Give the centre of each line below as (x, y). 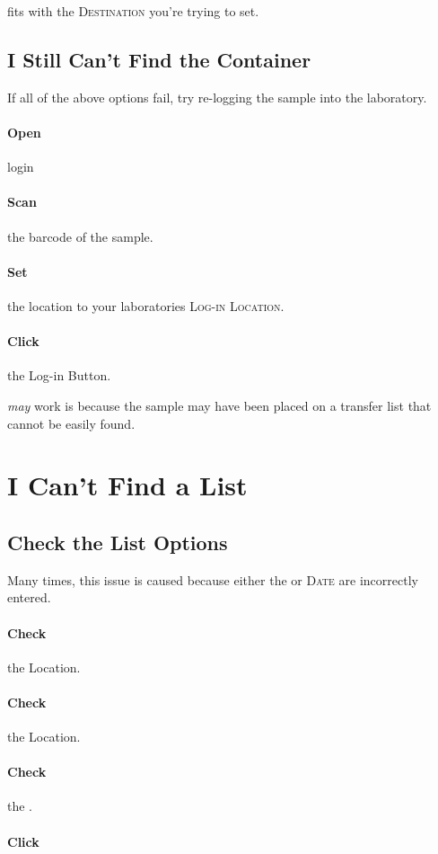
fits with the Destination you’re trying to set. (133, 11)
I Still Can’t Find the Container (159, 59)
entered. (29, 597)
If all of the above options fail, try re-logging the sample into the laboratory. (217, 97)
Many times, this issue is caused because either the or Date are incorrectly (213, 579)
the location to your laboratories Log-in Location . (146, 305)
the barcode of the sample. (80, 236)
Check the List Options (118, 542)
